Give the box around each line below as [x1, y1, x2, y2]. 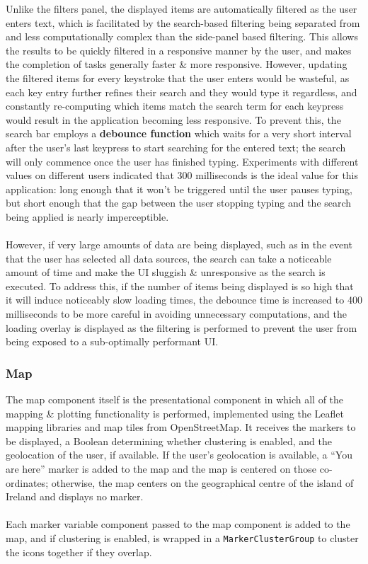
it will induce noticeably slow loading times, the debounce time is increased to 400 [6, 292, 362, 307]
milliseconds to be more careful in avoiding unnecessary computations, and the [6, 306, 347, 321]
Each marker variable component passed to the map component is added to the [6, 517, 350, 531]
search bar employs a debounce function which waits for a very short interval [6, 126, 352, 141]
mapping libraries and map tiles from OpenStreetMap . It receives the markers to [6, 420, 356, 434]
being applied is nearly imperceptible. [6, 209, 169, 224]
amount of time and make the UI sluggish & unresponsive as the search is [6, 265, 326, 280]
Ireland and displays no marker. [6, 489, 144, 504]
